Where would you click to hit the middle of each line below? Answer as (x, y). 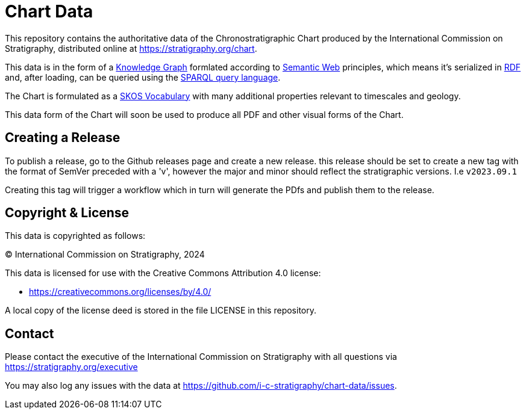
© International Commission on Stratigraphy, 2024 (105, 255)
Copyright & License (67, 213)
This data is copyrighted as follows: (75, 236)
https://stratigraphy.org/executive (71, 367)
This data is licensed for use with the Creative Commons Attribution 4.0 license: (163, 273)
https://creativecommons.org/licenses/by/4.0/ (120, 292)
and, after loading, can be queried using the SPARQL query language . (143, 77)
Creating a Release (63, 138)
